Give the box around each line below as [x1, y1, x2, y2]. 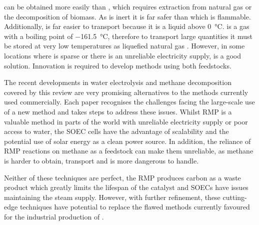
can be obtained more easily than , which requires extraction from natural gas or [4, 1, 252, 11]
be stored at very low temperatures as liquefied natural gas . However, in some [4, 40, 245, 51]
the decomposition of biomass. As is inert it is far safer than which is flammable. [4, 11, 251, 21]
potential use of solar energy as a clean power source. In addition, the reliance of [4, 135, 251, 146]
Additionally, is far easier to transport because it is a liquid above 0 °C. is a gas [4, 21, 249, 31]
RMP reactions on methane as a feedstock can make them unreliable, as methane [4, 145, 253, 156]
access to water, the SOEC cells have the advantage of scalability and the [4, 126, 229, 136]
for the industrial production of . [4, 211, 104, 221]
